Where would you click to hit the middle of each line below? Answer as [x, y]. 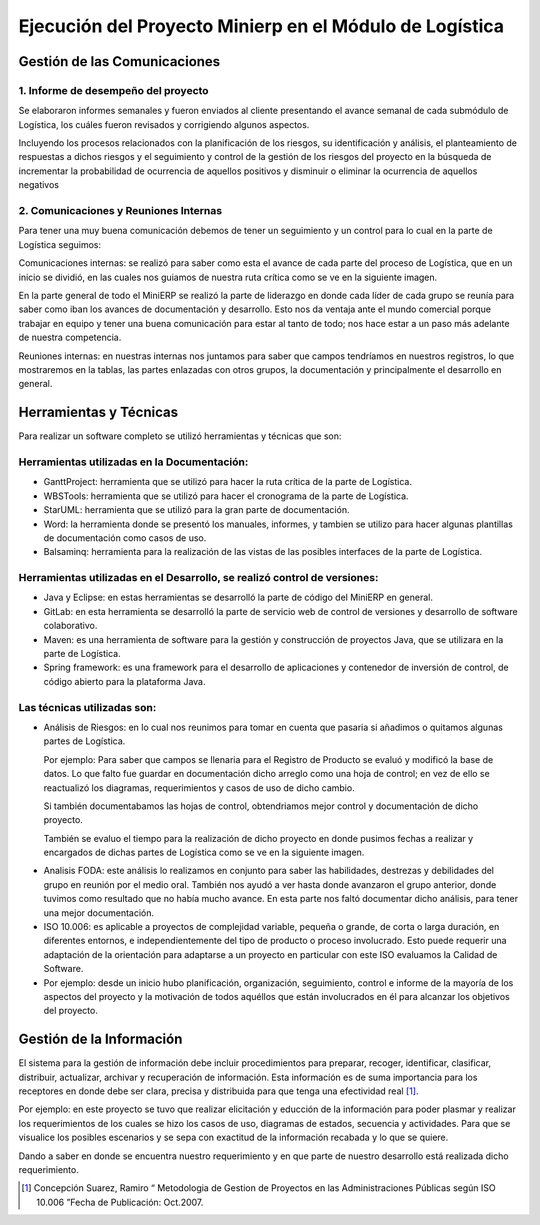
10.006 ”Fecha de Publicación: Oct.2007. [120, 1202]
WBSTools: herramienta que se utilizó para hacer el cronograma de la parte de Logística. [226, 496]
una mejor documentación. [99, 912]
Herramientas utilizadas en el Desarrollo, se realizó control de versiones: [198, 578]
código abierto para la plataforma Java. [124, 681]
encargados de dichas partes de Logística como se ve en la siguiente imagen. [204, 852]
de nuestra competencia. [70, 337]
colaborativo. [70, 626]
